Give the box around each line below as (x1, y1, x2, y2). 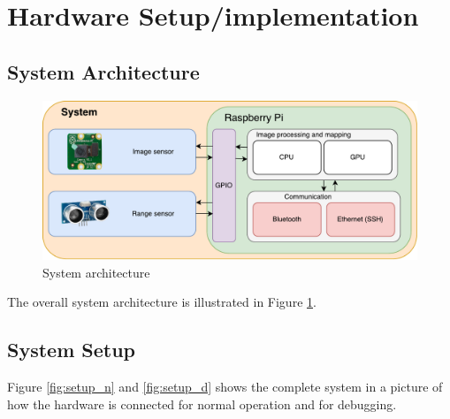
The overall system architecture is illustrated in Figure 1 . (7, 293, 317, 311)
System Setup (7, 336, 136, 363)
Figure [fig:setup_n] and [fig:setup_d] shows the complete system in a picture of (7, 377, 443, 396)
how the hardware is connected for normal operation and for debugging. (7, 394, 397, 413)
